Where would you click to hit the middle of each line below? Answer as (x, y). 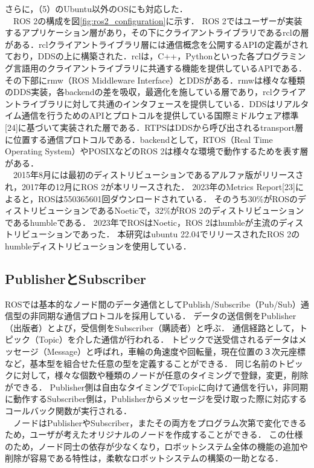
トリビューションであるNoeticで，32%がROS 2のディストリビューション (163, 210)
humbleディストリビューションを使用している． (98, 246)
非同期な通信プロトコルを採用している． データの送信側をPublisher (163, 316)
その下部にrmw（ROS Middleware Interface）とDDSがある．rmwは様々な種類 (155, 80)
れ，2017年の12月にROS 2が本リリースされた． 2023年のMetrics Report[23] (150, 186)
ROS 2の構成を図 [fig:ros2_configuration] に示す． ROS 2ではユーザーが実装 (158, 20)
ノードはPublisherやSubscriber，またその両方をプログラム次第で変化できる (160, 422)
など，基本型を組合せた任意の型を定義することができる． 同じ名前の (141, 363)
